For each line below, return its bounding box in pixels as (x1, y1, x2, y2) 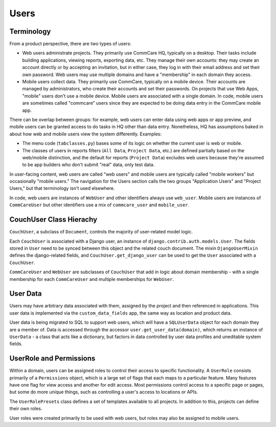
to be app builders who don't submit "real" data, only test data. (22, 161, 155, 168)
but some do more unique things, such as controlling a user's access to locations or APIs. (9, 389, 198, 395)
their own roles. (9, 406, 42, 412)
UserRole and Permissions (9, 354, 96, 363)
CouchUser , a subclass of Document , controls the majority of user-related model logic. (9, 229, 193, 235)
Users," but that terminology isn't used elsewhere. (9, 185, 115, 192)
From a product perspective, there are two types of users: (9, 41, 131, 47)
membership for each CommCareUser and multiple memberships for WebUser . (9, 276, 174, 282)
